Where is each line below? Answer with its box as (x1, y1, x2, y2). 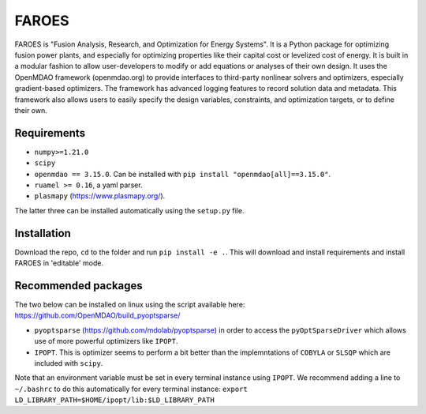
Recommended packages (14, 279, 144, 292)
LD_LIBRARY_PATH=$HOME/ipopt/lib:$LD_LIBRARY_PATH (14, 396, 215, 405)
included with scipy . (34, 358, 103, 367)
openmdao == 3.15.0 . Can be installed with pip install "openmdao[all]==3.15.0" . (34, 169, 331, 179)
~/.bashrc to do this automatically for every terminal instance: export (14, 384, 248, 393)
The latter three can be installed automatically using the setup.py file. (14, 205, 245, 215)
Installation (14, 226, 71, 240)
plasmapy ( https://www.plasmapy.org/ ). (34, 191, 166, 201)
